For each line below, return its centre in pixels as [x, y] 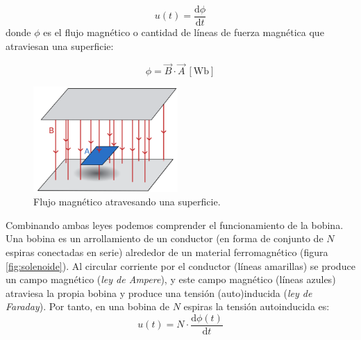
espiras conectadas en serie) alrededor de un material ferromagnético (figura [167, 252]
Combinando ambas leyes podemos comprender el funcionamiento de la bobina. [175, 224]
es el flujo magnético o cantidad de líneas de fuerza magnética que [184, 32]
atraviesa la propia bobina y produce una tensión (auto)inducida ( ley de [159, 292]
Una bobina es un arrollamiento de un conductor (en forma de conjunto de [165, 238]
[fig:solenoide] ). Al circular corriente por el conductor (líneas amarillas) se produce [180, 265]
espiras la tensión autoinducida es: [257, 306]
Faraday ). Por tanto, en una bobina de [88, 306]
